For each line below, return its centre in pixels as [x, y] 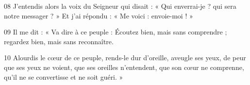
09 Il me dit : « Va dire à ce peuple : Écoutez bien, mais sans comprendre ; [116, 32]
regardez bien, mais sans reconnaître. [59, 41]
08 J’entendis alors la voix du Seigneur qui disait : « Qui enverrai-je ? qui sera [120, 6]
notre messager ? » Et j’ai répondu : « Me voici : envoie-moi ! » [99, 15]
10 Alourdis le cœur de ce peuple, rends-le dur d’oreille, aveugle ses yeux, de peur [125, 58]
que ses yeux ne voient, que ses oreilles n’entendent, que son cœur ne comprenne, [124, 67]
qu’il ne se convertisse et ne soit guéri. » [64, 76]
